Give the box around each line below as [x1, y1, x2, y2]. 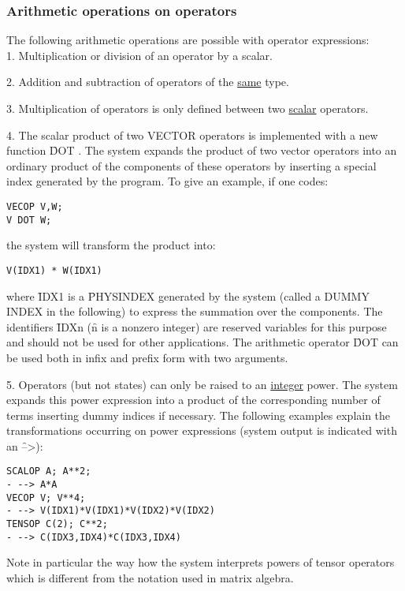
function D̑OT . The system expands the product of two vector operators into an [6, 142, 397, 159]
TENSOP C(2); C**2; [6, 518, 108, 530]
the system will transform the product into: [6, 237, 216, 253]
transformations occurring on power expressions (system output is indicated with [6, 422, 397, 439]
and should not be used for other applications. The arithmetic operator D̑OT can [6, 334, 399, 350]
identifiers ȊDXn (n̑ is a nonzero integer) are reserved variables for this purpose [6, 318, 387, 335]
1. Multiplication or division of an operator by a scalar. [6, 47, 273, 63]
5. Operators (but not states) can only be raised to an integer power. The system [6, 376, 398, 392]
